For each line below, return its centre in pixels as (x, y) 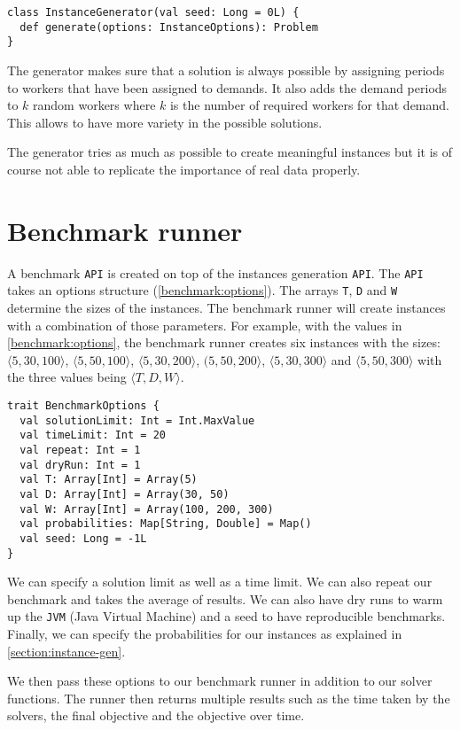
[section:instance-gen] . (66, 651)
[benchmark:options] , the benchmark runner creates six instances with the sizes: (224, 342)
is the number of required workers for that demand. (309, 105)
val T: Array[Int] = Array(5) (109, 480)
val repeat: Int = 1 (80, 450)
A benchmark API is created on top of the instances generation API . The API (215, 272)
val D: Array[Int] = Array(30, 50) (125, 494)
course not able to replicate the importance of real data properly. (184, 169)
